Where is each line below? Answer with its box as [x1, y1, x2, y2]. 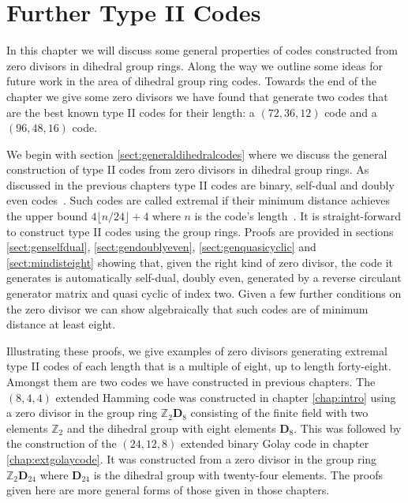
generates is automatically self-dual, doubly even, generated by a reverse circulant [6, 269, 402, 286]
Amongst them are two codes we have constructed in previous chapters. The [6, 373, 376, 389]
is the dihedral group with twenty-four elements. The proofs [93, 466, 384, 482]
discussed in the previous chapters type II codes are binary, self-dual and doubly [6, 176, 395, 193]
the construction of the [6, 435, 117, 452]
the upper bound [6, 208, 88, 224]
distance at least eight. [6, 316, 116, 332]
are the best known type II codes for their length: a [6, 103, 255, 120]
